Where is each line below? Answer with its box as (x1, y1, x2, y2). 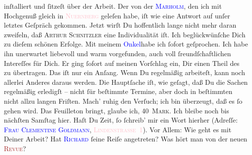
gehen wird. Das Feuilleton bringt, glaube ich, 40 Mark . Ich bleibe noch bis (4, 105, 229, 115)
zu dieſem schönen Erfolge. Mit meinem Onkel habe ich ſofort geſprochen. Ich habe (4, 39, 248, 49)
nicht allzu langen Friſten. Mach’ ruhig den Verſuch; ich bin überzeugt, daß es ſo (4, 95, 243, 106)
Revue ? (4, 143, 26, 153)
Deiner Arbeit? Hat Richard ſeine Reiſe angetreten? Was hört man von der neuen (4, 134, 248, 144)
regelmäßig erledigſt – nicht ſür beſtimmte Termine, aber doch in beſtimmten (4, 86, 233, 96)
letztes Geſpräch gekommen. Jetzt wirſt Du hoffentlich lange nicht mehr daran (4, 20, 236, 30)
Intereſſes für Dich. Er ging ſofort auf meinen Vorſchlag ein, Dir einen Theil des (4, 58, 239, 68)
